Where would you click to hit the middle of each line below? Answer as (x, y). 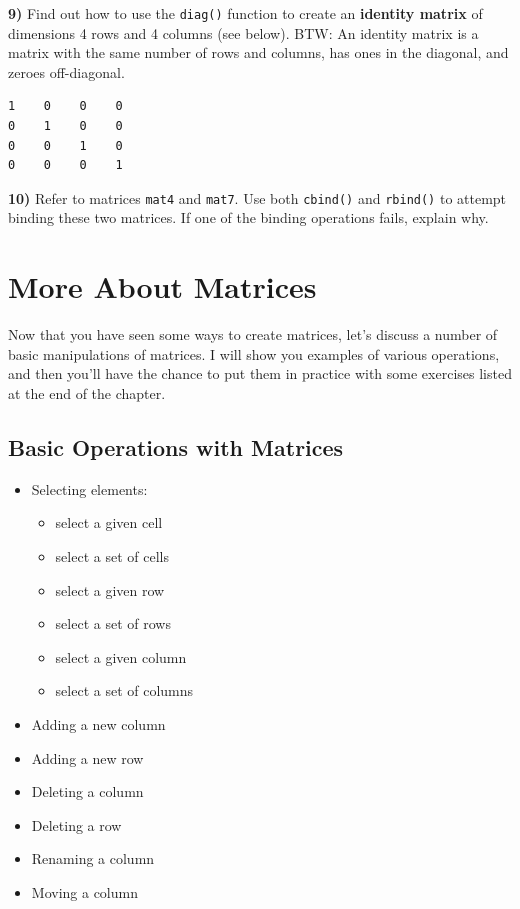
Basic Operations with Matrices (176, 446)
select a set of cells (112, 555)
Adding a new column (98, 723)
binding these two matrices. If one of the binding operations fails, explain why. (248, 217)
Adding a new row (87, 757)
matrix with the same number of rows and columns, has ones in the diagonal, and (258, 52)
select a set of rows (113, 623)
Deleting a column (87, 791)
